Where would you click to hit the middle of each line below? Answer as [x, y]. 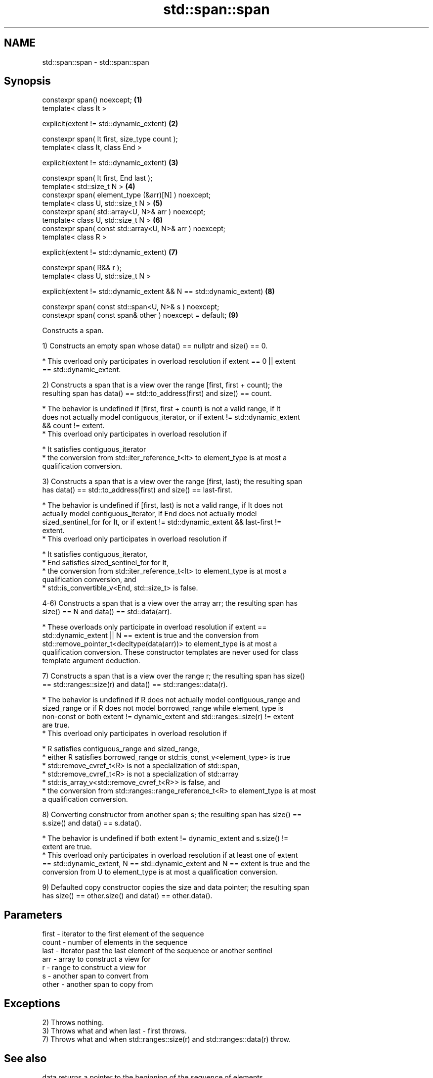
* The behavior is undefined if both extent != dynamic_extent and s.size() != [165, 838]
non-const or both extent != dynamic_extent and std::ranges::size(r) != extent [168, 717]
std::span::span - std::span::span [96, 62]
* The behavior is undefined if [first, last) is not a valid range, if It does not [162, 505]
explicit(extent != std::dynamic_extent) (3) [110, 163]
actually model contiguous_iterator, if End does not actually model [150, 514]
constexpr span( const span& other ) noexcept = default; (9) [140, 315]
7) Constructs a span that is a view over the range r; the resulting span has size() [173, 676]
